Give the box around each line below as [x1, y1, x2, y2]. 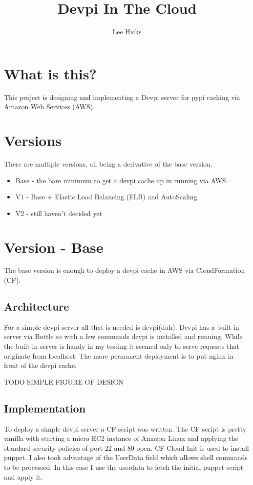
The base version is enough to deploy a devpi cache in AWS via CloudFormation [4, 265, 245, 275]
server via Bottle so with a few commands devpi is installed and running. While [4, 331, 243, 341]
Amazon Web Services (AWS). [4, 101, 95, 112]
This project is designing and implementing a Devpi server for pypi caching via [4, 92, 240, 102]
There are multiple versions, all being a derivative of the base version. [4, 158, 212, 169]
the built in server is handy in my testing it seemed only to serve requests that [4, 341, 239, 351]
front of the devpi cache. [4, 360, 77, 370]
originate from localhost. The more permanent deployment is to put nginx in [4, 350, 234, 361]
